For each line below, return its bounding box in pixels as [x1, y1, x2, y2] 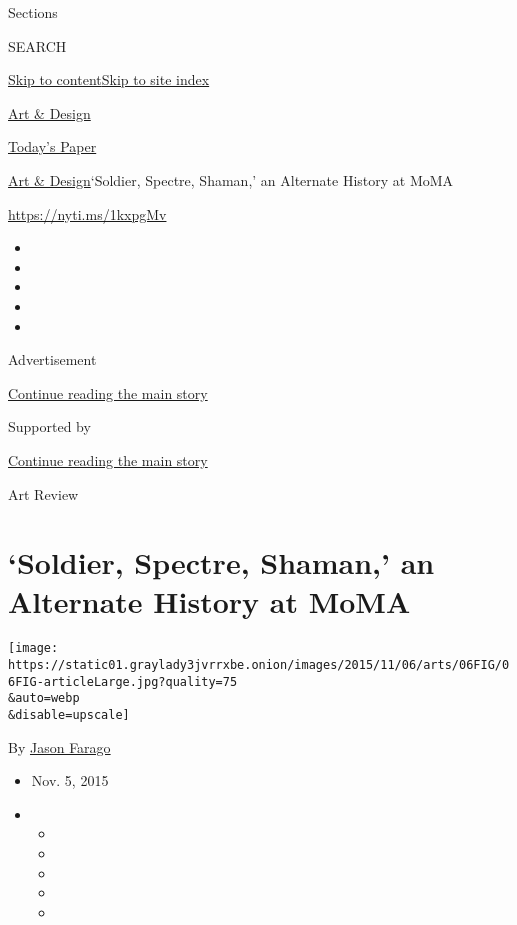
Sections [8, 2, 58, 22]
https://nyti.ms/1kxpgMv [8, 203, 167, 224]
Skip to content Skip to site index [8, 69, 210, 90]
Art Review [8, 483, 79, 504]
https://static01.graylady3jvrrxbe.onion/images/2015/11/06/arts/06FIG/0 [8, 658, 510, 673]
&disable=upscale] [8, 708, 130, 723]
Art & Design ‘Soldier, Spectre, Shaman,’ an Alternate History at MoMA [8, 169, 454, 190]
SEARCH [8, 35, 67, 56]
